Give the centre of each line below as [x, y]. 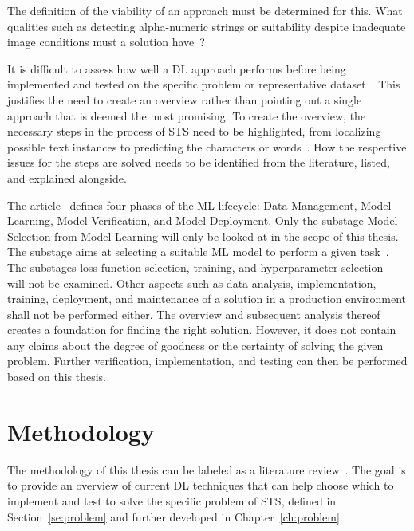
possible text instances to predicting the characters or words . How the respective [207, 146]
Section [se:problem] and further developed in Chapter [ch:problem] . [175, 516]
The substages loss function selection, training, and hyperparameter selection [195, 267]
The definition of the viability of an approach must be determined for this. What [205, 10]
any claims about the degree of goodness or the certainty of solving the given [195, 345]
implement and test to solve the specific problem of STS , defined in [172, 500]
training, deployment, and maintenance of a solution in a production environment [207, 299]
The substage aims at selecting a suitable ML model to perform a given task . [198, 252]
